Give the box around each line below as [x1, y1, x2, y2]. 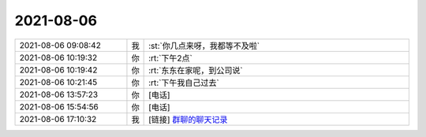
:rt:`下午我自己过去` [148, 77, 220, 88]
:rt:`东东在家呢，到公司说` [148, 65, 244, 76]
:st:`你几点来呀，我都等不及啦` [148, 40, 260, 51]
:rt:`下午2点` [148, 52, 193, 63]
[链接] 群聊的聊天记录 [148, 114, 228, 125]
